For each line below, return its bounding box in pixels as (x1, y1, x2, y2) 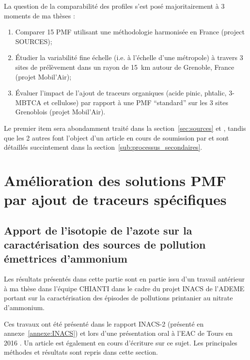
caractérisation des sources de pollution (4, 237, 206, 252)
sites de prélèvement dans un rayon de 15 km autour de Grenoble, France (15, 62, 234, 72)
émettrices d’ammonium (4, 251, 127, 266)
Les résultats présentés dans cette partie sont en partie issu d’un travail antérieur (4, 274, 245, 284)
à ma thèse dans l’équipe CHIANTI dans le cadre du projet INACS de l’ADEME (4, 283, 245, 293)
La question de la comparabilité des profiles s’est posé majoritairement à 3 (4, 1, 225, 11)
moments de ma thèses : (4, 10, 75, 20)
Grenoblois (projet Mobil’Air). (15, 107, 106, 117)
